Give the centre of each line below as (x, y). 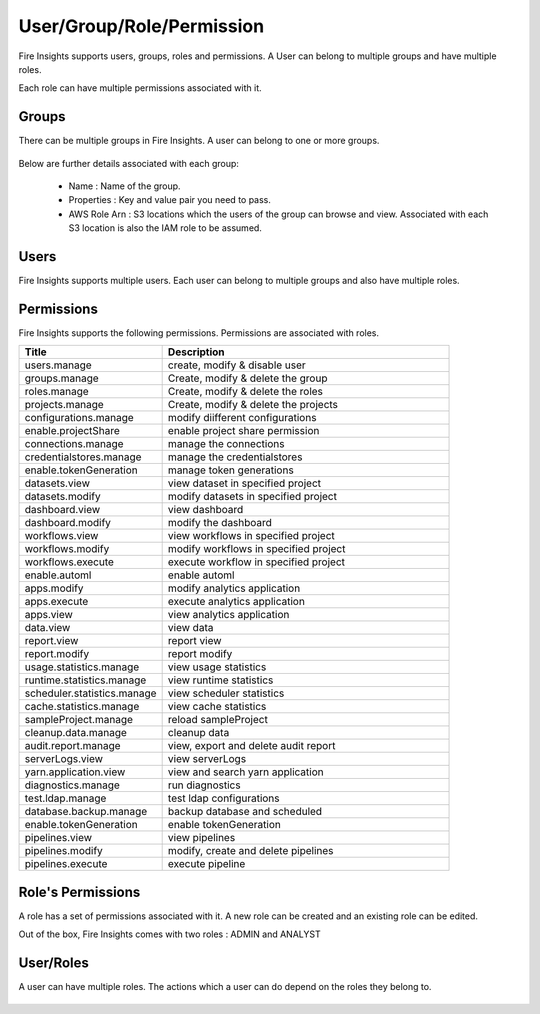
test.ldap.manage (65, 798)
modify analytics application (234, 588)
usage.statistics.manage (82, 667)
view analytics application (228, 615)
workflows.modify (67, 549)
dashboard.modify (68, 523)
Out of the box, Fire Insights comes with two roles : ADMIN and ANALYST (169, 934)
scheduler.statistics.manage (90, 693)
